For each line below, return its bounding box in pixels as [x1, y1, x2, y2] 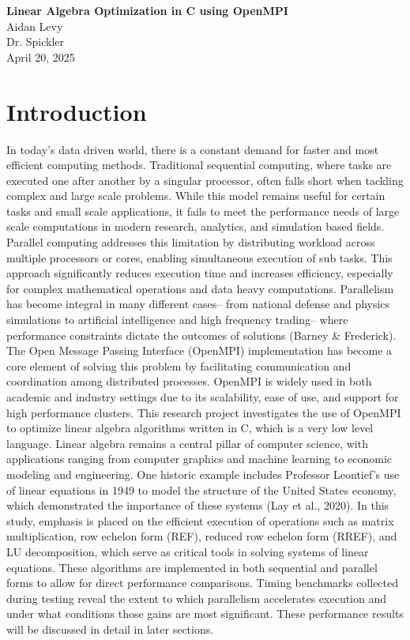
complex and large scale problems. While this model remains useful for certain [6, 187, 386, 204]
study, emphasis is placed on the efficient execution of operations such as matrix [6, 512, 394, 529]
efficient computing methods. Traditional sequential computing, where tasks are [6, 156, 392, 173]
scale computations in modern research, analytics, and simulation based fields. [6, 218, 385, 235]
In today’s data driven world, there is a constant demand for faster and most [6, 141, 379, 157]
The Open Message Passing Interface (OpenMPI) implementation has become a [6, 342, 393, 359]
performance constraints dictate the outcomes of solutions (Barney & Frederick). [6, 326, 397, 343]
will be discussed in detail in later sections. [6, 620, 214, 637]
